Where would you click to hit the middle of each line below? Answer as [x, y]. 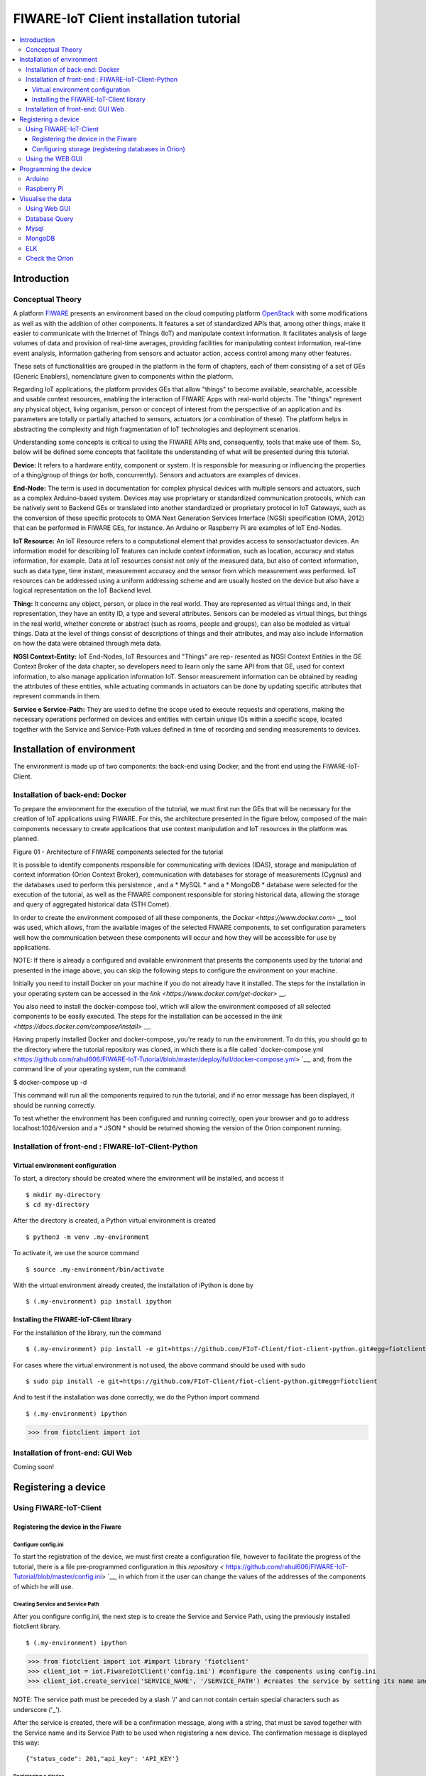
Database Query [50, 218]
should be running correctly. [54, 1105]
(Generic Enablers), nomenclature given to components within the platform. [123, 376]
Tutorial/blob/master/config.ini [58, 1576]
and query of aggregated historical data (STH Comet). [92, 904]
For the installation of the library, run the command [87, 1333]
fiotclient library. [37, 1626]
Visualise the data [45, 198]
